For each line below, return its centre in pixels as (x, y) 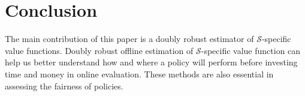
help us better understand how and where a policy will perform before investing (151, 62)
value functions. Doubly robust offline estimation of (99, 50)
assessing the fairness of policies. (64, 85)
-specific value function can (251, 50)
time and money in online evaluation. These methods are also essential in (139, 73)
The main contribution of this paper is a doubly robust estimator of (129, 39)
